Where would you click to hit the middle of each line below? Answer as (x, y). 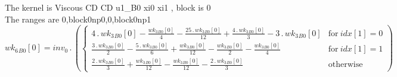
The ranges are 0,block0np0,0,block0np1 (78, 19)
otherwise (345, 65)
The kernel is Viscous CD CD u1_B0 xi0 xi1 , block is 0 (108, 7)
